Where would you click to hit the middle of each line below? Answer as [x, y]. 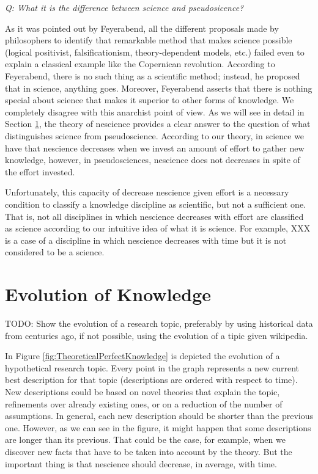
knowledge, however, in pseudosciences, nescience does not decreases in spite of [153, 160]
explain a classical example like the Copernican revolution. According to [140, 64]
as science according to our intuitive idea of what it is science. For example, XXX [158, 228]
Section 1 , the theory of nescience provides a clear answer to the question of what [158, 124]
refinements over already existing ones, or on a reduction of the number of [144, 403]
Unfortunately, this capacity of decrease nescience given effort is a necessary [147, 192]
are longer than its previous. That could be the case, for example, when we [145, 439]
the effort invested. [40, 171]
